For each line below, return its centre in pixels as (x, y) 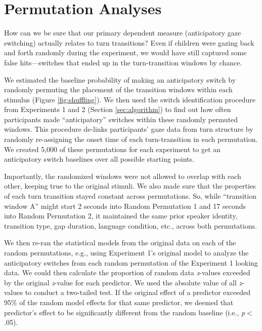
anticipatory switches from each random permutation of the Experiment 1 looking (131, 262)
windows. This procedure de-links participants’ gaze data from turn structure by (129, 129)
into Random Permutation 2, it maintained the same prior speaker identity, (121, 216)
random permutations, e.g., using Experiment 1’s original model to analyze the (126, 252)
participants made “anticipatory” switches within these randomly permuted (121, 119)
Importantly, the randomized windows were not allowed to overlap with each (123, 176)
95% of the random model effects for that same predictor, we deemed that (119, 302)
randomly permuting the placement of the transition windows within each (118, 89)
